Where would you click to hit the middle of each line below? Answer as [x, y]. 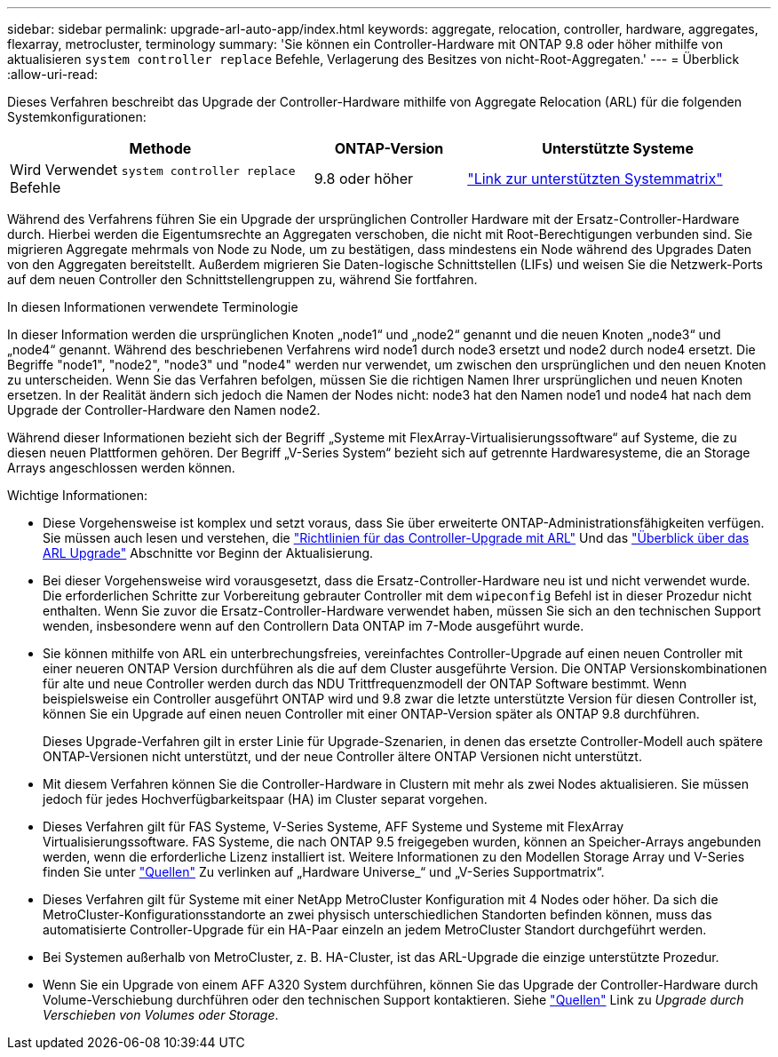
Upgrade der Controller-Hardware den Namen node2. [164, 410]
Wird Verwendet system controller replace [153, 170]
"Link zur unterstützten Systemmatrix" [595, 179]
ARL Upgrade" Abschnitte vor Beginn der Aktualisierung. [208, 553]
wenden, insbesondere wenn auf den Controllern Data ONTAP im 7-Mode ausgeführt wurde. [314, 626]
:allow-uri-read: [53, 74]
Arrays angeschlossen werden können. [121, 468]
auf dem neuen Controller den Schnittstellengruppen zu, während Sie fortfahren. [242, 279]
